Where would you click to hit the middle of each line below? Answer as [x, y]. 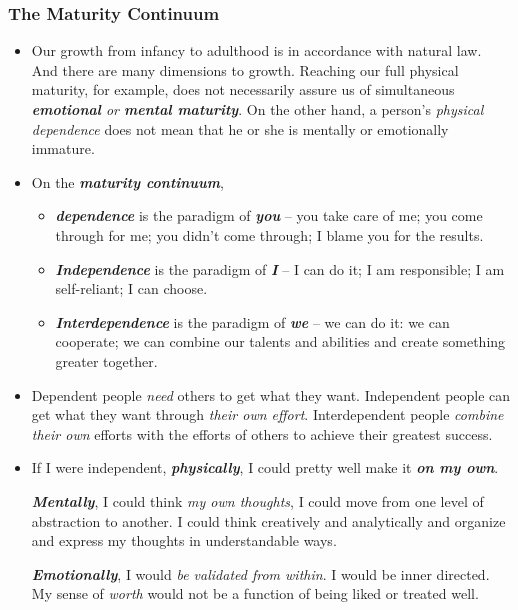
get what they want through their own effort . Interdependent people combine [267, 414]
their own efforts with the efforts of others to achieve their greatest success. [262, 433]
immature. [63, 148]
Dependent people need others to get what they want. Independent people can [271, 394]
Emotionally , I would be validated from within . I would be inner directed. [260, 573]
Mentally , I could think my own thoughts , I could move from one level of [257, 500]
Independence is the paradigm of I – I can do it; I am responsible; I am [280, 268]
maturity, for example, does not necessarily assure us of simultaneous [243, 89]
